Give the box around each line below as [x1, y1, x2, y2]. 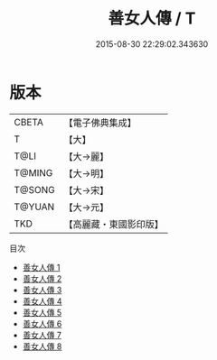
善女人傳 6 [22, 318, 62, 329]
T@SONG [14, 183, 56, 196]
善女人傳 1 [22, 262, 61, 272]
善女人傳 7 [22, 329, 61, 340]
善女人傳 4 [22, 295, 62, 307]
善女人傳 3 [22, 284, 62, 295]
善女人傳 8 [22, 340, 62, 352]
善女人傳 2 [22, 272, 62, 284]
